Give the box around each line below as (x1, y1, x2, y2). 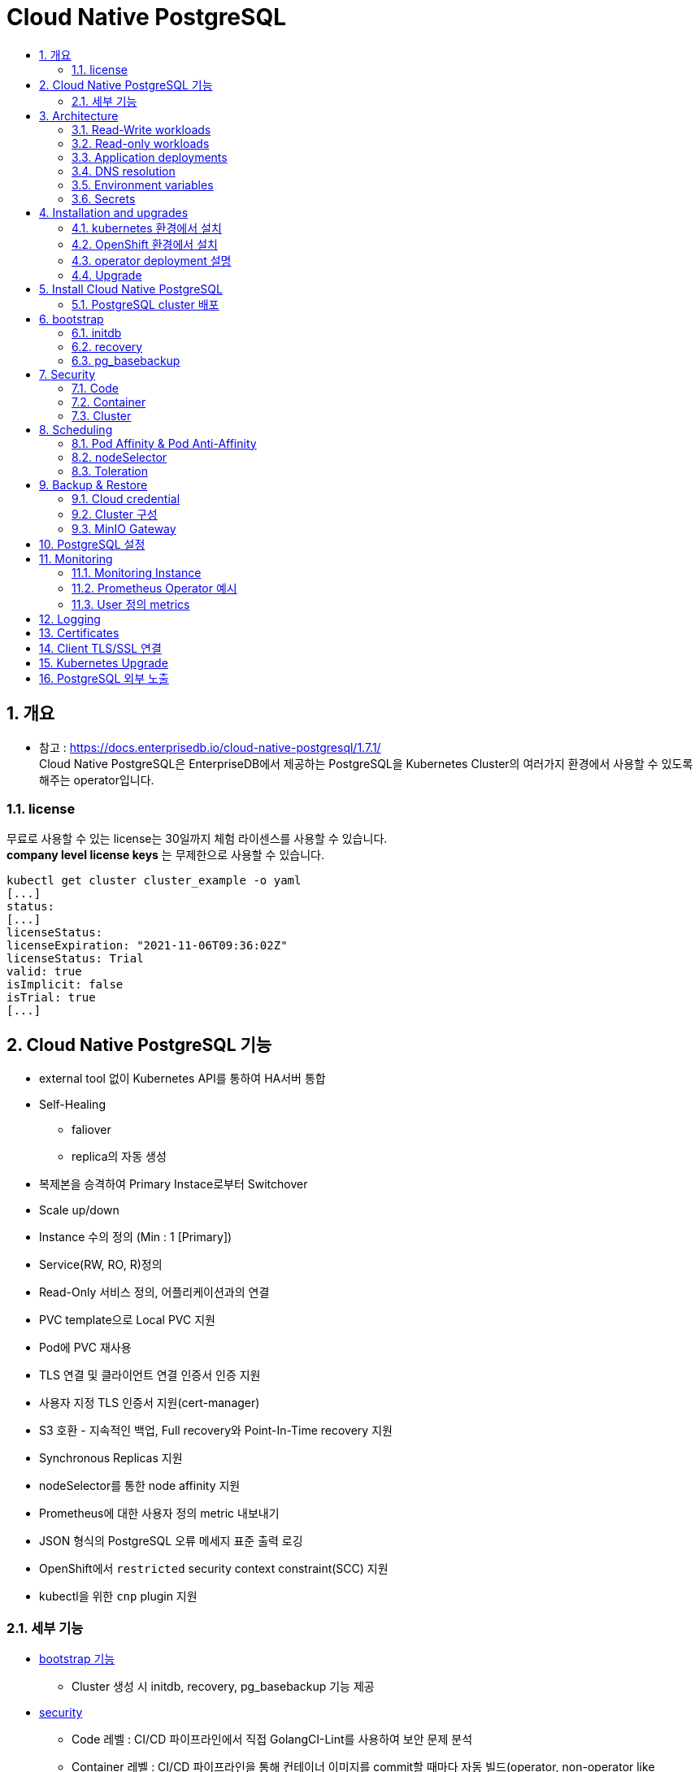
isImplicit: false (7, 978, 124, 992)
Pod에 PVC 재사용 (39, 1340, 132, 1355)
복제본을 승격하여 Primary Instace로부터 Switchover (39, 1177, 308, 1192)
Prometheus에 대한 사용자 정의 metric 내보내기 (39, 1506, 280, 1521)
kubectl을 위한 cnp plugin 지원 (39, 1589, 198, 1604)
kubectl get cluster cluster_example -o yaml (7, 874, 302, 888)
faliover (72, 1123, 111, 1137)
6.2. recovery (72, 339, 143, 354)
